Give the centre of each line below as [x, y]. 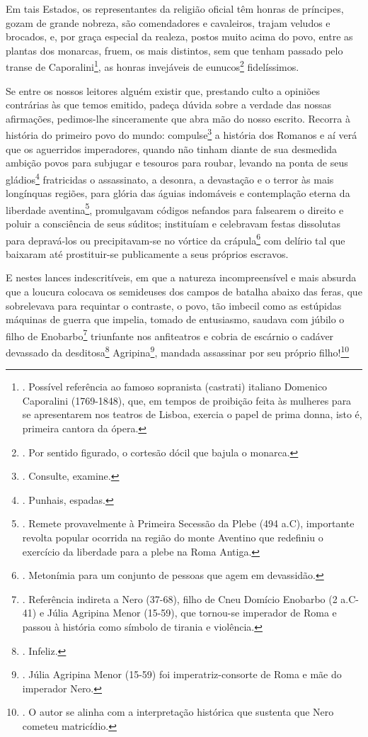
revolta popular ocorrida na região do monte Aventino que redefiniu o [173, 537]
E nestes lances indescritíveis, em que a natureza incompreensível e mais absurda [181, 277]
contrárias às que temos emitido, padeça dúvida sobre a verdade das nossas [169, 105]
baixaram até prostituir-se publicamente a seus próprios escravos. [147, 253]
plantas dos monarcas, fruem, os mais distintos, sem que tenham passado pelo [174, 50]
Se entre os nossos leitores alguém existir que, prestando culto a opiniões [163, 90]
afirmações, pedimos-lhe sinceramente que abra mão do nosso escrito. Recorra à [178, 118]
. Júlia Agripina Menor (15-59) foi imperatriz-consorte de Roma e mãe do [182, 674]
